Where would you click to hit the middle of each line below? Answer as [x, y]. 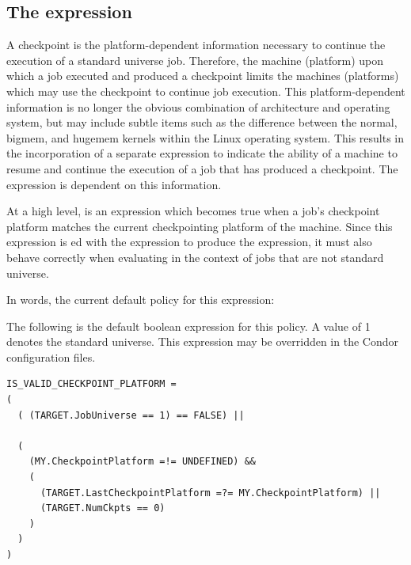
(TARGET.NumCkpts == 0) [103, 508]
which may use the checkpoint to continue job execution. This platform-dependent [206, 91]
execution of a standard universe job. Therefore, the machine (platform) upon [195, 60]
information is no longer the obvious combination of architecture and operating [198, 106]
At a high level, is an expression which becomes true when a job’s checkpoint [193, 211]
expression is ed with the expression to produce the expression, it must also [189, 242]
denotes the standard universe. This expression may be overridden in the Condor [202, 341]
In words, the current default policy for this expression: [141, 300]
